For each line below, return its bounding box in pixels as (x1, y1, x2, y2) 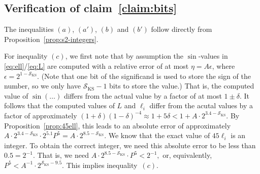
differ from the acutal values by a (149, 100, 253, 111)
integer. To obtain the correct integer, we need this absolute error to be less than (4, 140, 256, 150)
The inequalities (4, 24, 54, 34)
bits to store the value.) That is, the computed (109, 80, 254, 91)
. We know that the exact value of (104, 130, 210, 141)
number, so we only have (4, 80, 81, 91)
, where (212, 60, 235, 71)
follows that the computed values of (4, 100, 115, 111)
